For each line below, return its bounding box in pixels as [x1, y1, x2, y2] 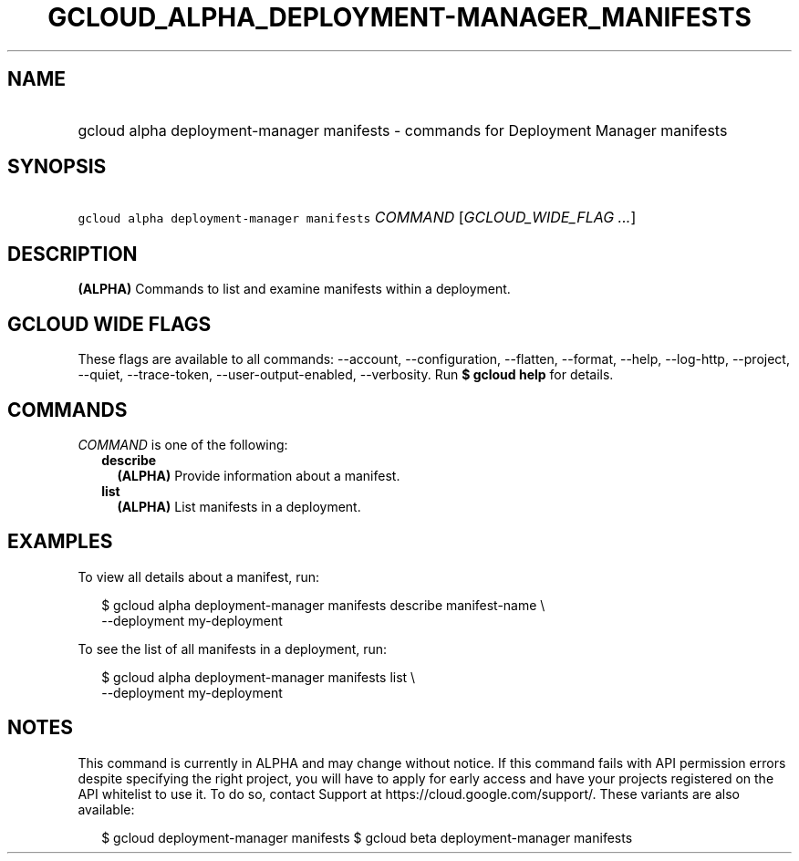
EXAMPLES [7, 530, 113, 554]
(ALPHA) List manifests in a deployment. [117, 498, 361, 514]
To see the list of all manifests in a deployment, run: [78, 640, 388, 657]
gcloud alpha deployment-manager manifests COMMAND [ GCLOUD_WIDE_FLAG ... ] [78, 208, 637, 227]
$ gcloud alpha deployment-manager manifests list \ [101, 669, 416, 685]
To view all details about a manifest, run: [78, 568, 320, 585]
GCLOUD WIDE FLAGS [7, 312, 212, 336]
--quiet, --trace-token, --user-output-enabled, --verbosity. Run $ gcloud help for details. [78, 367, 614, 383]
